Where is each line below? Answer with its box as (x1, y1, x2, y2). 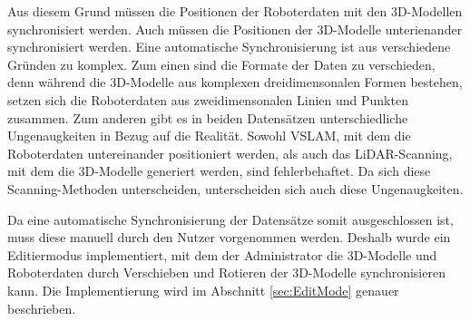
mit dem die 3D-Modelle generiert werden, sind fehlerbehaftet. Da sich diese (7, 161, 431, 180)
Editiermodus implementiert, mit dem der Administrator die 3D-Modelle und (7, 245, 437, 264)
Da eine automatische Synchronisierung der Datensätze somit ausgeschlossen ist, (7, 209, 454, 229)
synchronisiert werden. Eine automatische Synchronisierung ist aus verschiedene (7, 37, 451, 56)
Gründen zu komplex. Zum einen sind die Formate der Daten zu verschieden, (7, 54, 436, 73)
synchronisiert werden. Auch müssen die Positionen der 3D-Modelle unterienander (7, 19, 463, 38)
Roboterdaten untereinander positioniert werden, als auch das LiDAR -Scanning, (7, 143, 453, 162)
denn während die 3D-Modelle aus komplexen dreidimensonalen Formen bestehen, (7, 73, 463, 92)
